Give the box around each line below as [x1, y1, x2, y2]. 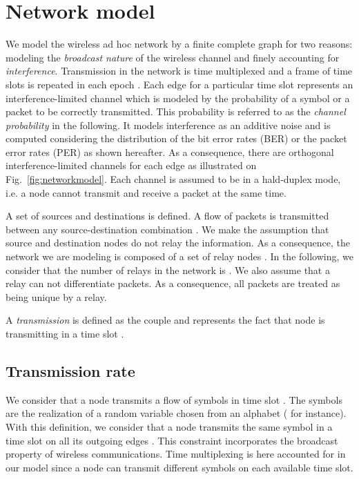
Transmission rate [6, 360, 135, 381]
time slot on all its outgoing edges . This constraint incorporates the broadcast [6, 433, 338, 447]
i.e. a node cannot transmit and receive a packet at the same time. [6, 185, 287, 199]
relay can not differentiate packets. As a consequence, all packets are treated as [6, 276, 340, 291]
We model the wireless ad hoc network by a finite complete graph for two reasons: [6, 37, 353, 51]
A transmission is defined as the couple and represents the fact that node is [6, 313, 325, 327]
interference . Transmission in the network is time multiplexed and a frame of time [6, 63, 353, 78]
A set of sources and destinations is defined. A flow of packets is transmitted [6, 208, 329, 223]
